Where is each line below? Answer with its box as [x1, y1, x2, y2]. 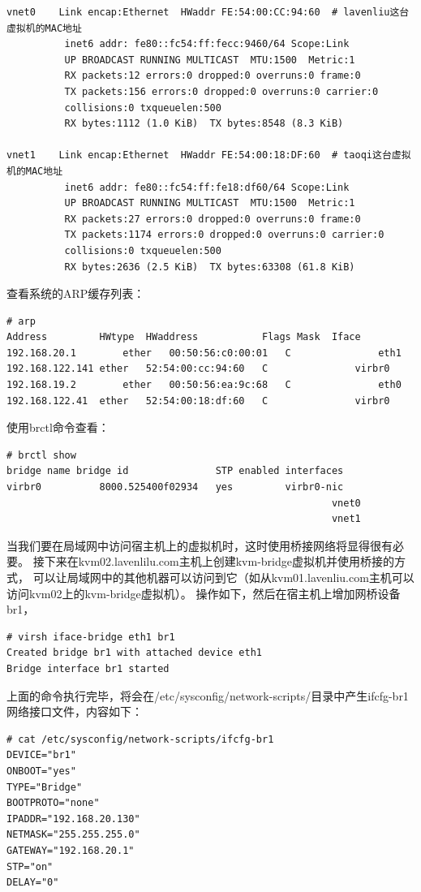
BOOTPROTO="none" [6, 797, 100, 809]
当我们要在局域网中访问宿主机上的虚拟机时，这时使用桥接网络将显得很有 [6, 536, 393, 554]
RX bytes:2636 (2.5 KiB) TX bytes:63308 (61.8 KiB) [64, 261, 355, 273]
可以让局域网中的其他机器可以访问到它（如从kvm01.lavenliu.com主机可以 [32, 569, 415, 585]
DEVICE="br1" [6, 749, 76, 761]
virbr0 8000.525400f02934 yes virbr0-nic [6, 481, 344, 493]
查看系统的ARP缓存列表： [6, 285, 145, 302]
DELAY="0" [6, 877, 59, 889]
